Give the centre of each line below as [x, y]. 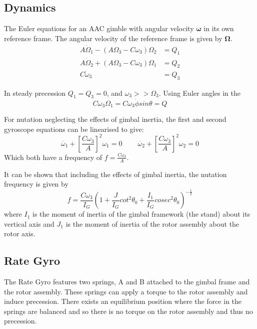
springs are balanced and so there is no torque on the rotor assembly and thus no [128, 311]
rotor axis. [20, 233]
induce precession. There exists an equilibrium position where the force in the [123, 301]
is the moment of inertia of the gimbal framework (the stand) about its [141, 214]
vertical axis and [29, 223]
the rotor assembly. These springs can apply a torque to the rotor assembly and [126, 291]
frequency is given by [36, 184]
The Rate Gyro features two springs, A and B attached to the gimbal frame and [127, 282]
